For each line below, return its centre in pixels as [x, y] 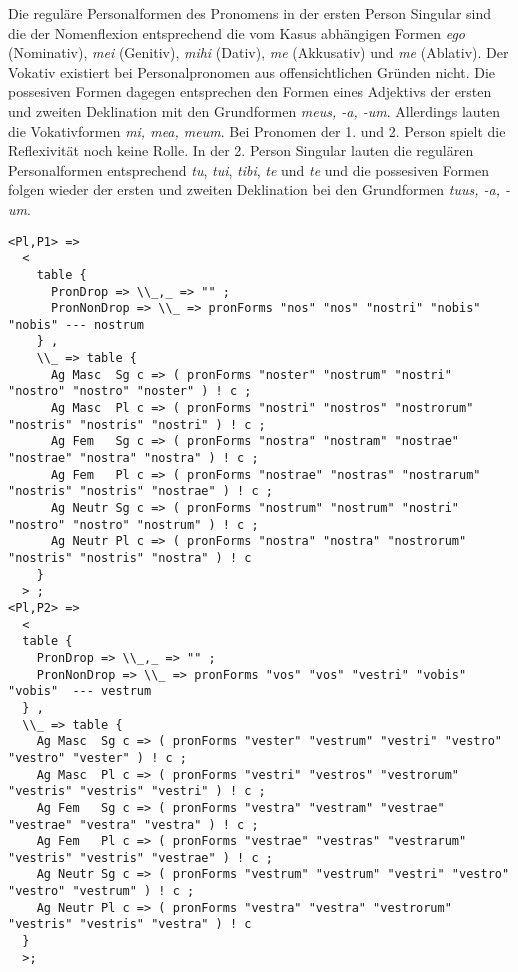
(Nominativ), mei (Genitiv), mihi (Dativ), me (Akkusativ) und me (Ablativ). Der [258, 52]
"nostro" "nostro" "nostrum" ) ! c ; [133, 524]
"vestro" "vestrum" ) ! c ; [101, 891]
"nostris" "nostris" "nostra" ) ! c [130, 558]
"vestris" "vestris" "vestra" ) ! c [130, 924]
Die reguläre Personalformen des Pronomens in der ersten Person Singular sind [250, 13]
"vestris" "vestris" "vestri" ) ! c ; [137, 791]
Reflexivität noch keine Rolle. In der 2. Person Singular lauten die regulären [241, 150]
